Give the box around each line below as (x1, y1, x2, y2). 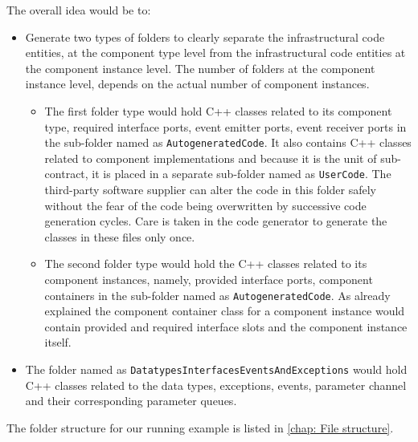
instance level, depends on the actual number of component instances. (25, 75, 370, 92)
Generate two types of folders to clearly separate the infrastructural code (25, 28, 385, 45)
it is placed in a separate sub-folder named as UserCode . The (92, 165, 391, 182)
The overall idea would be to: (6, 2, 151, 18)
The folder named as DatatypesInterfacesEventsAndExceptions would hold (25, 361, 408, 378)
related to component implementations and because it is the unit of (44, 149, 377, 166)
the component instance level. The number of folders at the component (25, 59, 375, 76)
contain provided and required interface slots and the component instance (44, 318, 408, 335)
